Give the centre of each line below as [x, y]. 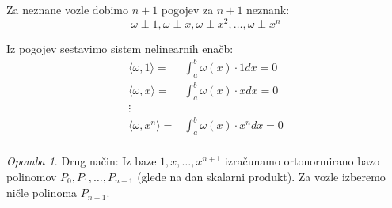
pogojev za [187, 9]
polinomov [32, 176]
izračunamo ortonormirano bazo [302, 161]
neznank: [268, 9]
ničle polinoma [42, 193]
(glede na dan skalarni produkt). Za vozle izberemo [261, 176]
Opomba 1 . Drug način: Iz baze [82, 161]
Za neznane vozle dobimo [67, 9]
